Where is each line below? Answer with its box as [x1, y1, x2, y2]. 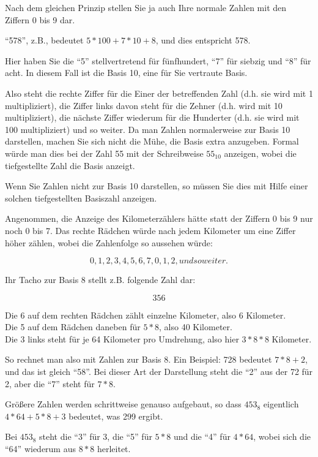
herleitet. [97, 442, 131, 455]
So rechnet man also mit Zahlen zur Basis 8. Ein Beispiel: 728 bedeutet [5, 353, 272, 366]
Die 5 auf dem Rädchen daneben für [5, 320, 141, 333]
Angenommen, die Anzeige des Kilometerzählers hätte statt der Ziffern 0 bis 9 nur [5, 212, 313, 225]
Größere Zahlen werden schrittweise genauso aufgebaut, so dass [5, 398, 242, 410]
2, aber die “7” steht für [5, 377, 95, 390]
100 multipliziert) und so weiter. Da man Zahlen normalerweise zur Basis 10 [5, 123, 290, 135]
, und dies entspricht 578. [155, 34, 251, 47]
